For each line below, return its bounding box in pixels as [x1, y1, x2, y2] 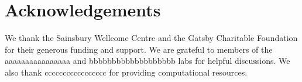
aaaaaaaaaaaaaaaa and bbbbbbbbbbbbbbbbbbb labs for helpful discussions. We [5, 54, 290, 67]
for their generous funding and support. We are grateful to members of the [5, 43, 273, 55]
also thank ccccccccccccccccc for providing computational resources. [5, 66, 248, 78]
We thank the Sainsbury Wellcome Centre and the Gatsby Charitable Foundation [5, 32, 298, 44]
